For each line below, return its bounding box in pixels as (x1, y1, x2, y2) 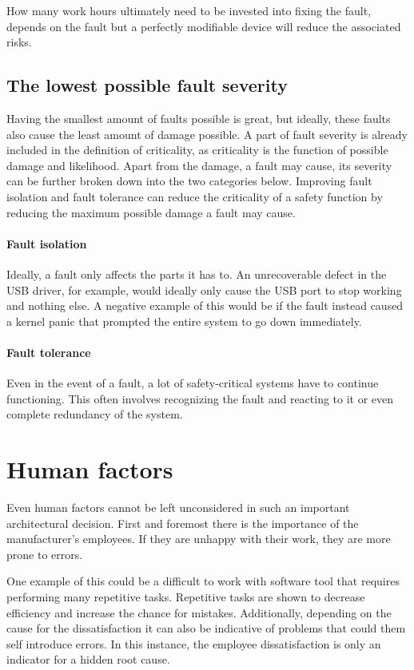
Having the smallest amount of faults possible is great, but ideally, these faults (6, 109, 391, 126)
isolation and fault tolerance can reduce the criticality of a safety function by (6, 188, 383, 204)
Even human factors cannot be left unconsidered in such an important (6, 499, 350, 516)
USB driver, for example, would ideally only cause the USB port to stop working (6, 281, 402, 298)
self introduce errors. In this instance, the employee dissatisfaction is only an (6, 635, 381, 652)
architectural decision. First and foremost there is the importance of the (6, 514, 359, 531)
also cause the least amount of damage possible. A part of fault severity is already (6, 125, 408, 142)
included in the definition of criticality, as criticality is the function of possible (6, 141, 388, 158)
